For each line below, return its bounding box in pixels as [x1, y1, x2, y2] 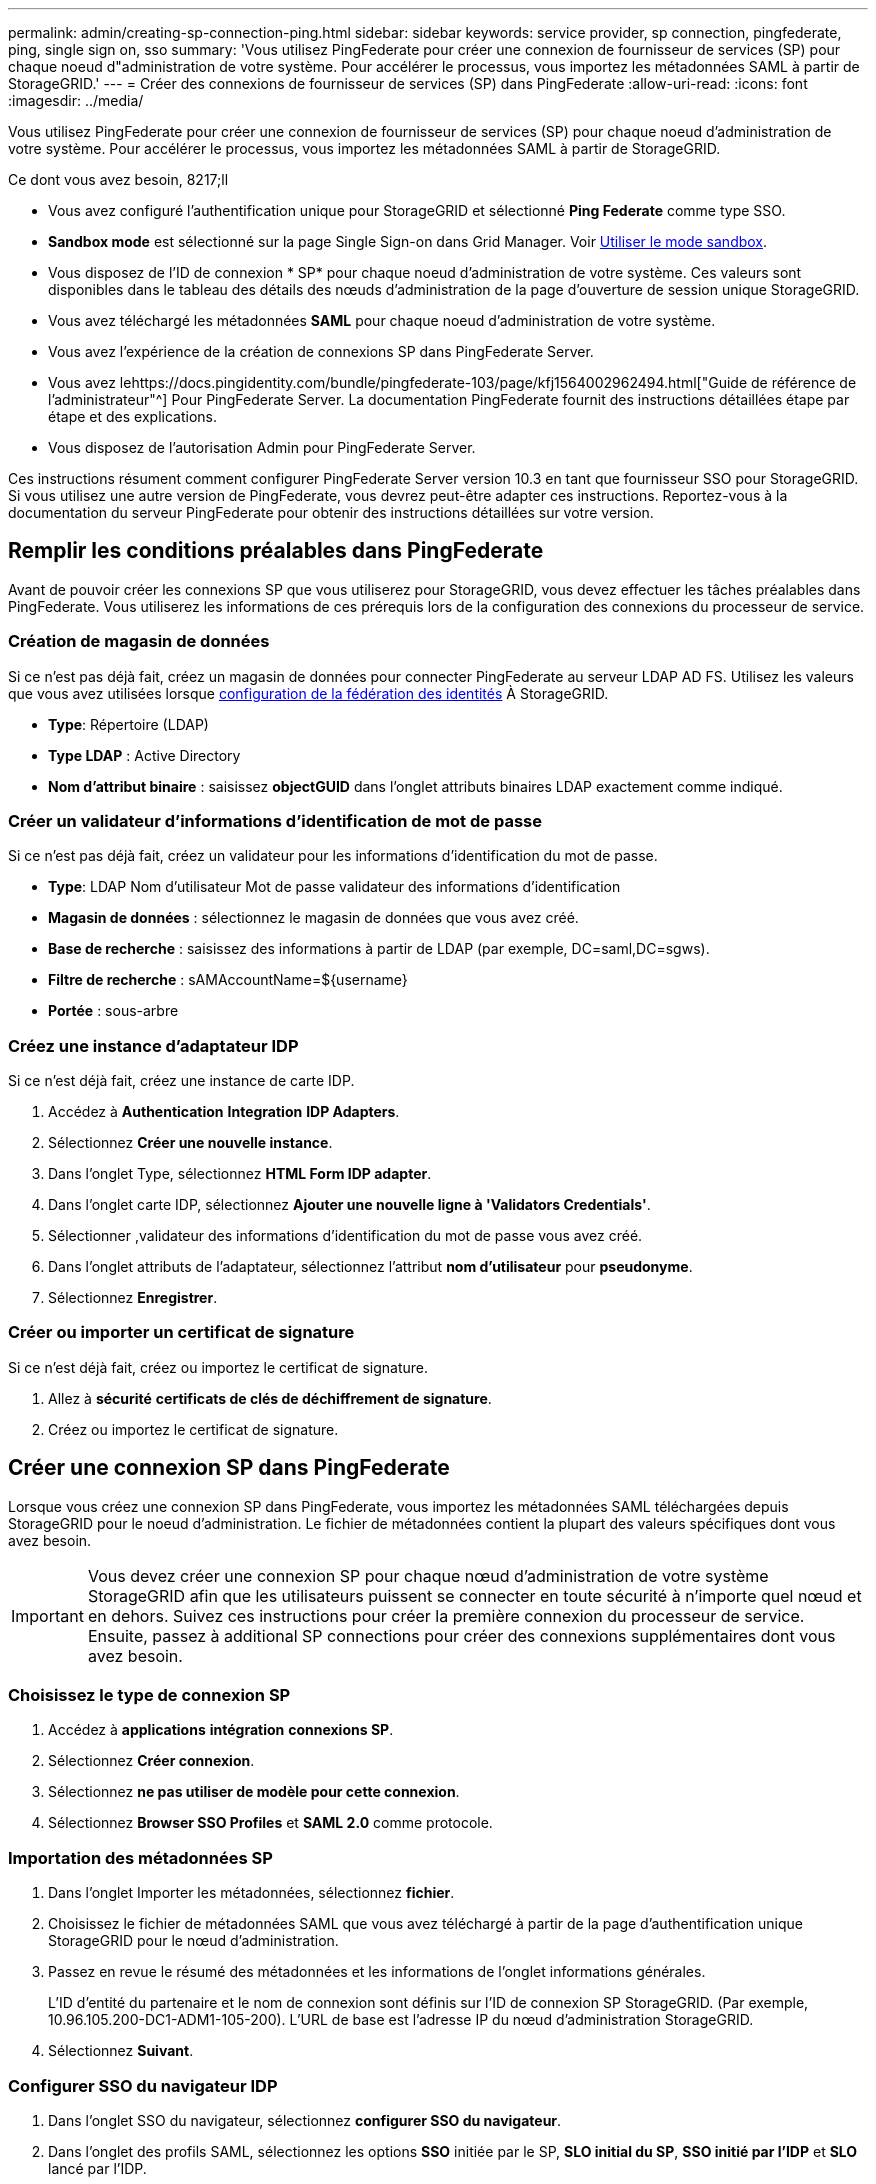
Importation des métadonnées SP [8, 1847, 273, 1868]
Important [11, 1605, 84, 1626]
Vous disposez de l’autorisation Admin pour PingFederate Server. [48, 439, 476, 456]
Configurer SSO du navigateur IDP [8, 2075, 278, 2096]
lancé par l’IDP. [48, 2159, 147, 2177]
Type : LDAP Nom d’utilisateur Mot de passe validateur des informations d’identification [48, 878, 621, 896]
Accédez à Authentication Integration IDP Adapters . [48, 1103, 400, 1121]
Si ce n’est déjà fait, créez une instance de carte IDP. [8, 1072, 355, 1090]
